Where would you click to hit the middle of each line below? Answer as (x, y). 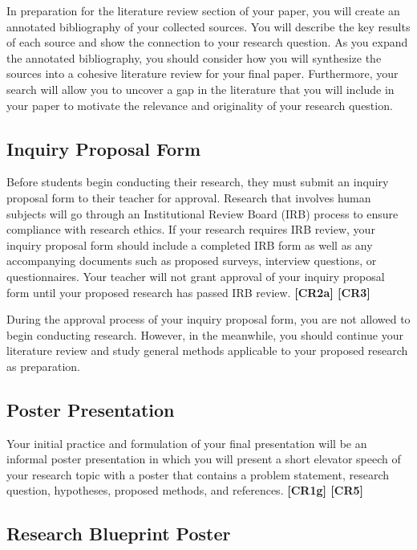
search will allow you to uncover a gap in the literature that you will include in (200, 89)
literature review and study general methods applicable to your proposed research (207, 350)
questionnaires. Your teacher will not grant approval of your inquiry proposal (196, 276)
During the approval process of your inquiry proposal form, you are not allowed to (208, 319)
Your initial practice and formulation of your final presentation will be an (187, 443)
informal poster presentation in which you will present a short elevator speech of (204, 459)
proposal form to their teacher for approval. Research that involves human (189, 197)
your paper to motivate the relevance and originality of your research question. (200, 105)
